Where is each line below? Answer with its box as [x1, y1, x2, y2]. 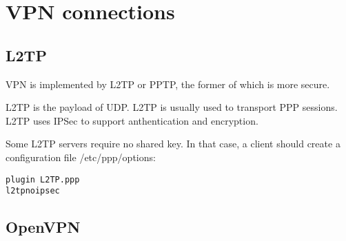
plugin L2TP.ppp [6, 174, 80, 185]
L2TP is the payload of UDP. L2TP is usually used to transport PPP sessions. [6, 100, 338, 114]
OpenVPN [6, 216, 81, 238]
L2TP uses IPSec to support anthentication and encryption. [6, 113, 258, 127]
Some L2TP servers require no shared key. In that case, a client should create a [6, 136, 340, 151]
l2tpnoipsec [6, 186, 60, 196]
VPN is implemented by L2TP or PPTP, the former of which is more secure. [6, 76, 330, 91]
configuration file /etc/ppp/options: [6, 149, 156, 164]
